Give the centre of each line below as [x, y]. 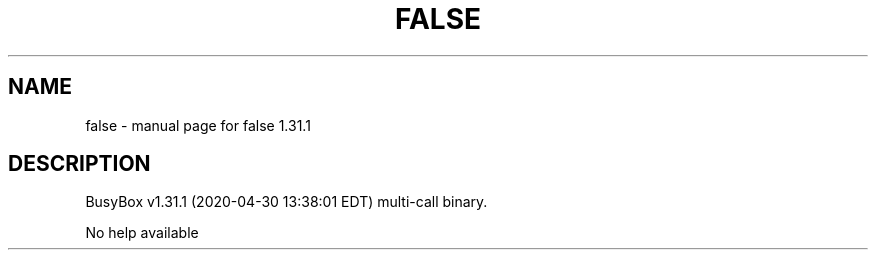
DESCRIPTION [79, 164]
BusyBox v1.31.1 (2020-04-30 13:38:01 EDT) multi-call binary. [286, 202]
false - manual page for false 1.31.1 [198, 125]
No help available [142, 233]
